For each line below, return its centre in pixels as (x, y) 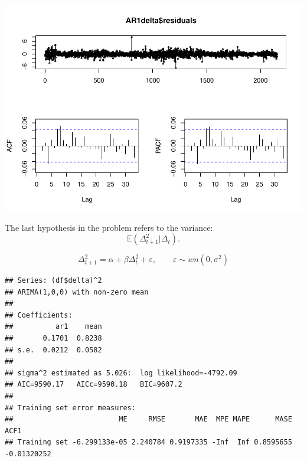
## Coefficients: (39, 315)
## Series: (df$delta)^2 (53, 281)
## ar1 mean (53, 327)
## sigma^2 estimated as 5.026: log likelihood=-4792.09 (121, 373)
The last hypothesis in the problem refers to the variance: (109, 227)
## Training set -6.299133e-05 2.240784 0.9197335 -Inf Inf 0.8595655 (148, 442)
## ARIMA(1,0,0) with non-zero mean (77, 292)
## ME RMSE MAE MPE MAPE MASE (148, 419)
